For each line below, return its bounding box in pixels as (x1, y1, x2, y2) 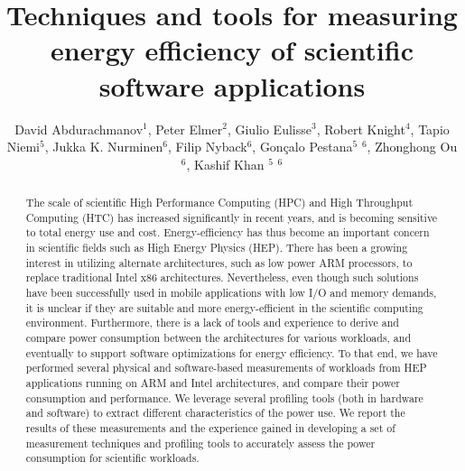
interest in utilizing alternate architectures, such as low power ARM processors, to (25, 254, 413, 270)
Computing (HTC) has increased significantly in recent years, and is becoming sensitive (25, 209, 438, 225)
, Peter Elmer (147, 119, 223, 138)
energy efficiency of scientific (51, 32, 414, 69)
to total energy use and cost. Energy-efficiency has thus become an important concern (25, 225, 430, 240)
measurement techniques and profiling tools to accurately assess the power (25, 435, 376, 450)
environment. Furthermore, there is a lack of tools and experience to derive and (25, 315, 399, 330)
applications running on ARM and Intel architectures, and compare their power (25, 374, 400, 390)
